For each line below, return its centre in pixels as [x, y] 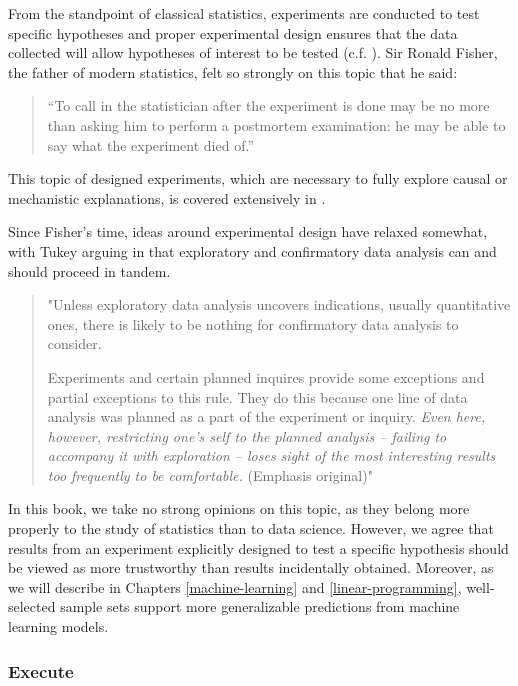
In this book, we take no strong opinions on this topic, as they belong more [239, 508]
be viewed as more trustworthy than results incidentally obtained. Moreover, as [251, 567]
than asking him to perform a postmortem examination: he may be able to [276, 124]
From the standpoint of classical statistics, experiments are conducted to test [244, 13]
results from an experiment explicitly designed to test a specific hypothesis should [258, 547]
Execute [41, 670]
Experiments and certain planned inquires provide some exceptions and [266, 376]
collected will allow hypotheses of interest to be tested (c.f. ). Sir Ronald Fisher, [253, 52]
